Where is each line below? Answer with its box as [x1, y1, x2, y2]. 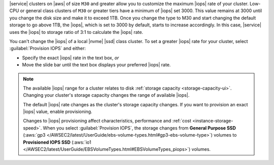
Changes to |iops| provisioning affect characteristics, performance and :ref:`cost [23, 118, 191, 124]
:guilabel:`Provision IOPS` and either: [9, 46, 86, 52]
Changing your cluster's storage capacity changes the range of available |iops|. [23, 92, 190, 98]
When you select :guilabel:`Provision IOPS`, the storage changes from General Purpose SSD [43, 125, 236, 131]
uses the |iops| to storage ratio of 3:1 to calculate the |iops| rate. [9, 29, 144, 35]
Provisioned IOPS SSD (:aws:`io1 [23, 139, 91, 145]
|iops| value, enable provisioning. [23, 109, 92, 115]
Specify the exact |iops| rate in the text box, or [22, 55, 119, 61]
